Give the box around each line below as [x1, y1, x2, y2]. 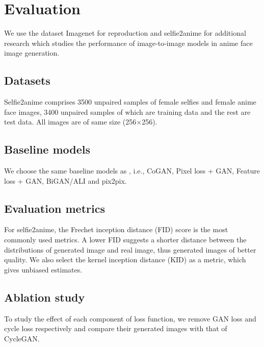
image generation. [4, 47, 60, 58]
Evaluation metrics [4, 200, 105, 216]
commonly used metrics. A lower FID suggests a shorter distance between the [4, 234, 247, 245]
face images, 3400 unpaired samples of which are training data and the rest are [4, 106, 251, 117]
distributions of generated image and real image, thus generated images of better [4, 244, 256, 255]
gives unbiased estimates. [4, 264, 83, 275]
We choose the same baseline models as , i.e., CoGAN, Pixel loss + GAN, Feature [4, 165, 260, 176]
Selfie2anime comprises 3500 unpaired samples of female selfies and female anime [4, 96, 256, 107]
